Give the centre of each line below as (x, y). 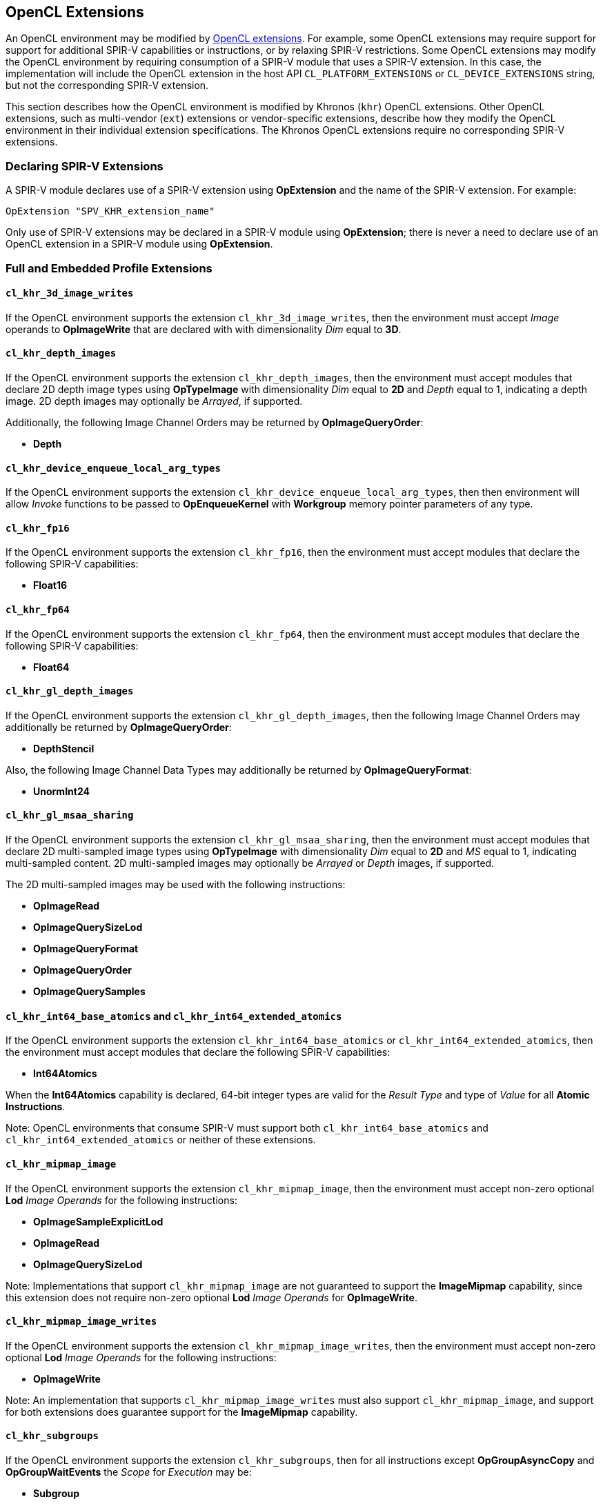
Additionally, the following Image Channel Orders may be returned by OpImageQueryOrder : (215, 422)
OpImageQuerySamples (89, 992)
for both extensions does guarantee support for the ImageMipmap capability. (182, 1412)
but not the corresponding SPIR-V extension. (107, 86)
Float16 (50, 585)
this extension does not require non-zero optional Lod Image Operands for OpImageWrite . (211, 1297)
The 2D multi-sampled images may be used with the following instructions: (176, 885)
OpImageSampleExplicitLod (98, 1221)
